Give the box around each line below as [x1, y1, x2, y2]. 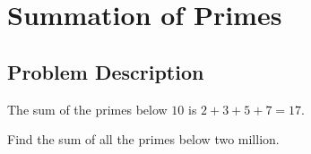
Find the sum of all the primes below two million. [7, 130, 280, 149]
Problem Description [7, 57, 204, 85]
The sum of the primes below [7, 99, 168, 118]
